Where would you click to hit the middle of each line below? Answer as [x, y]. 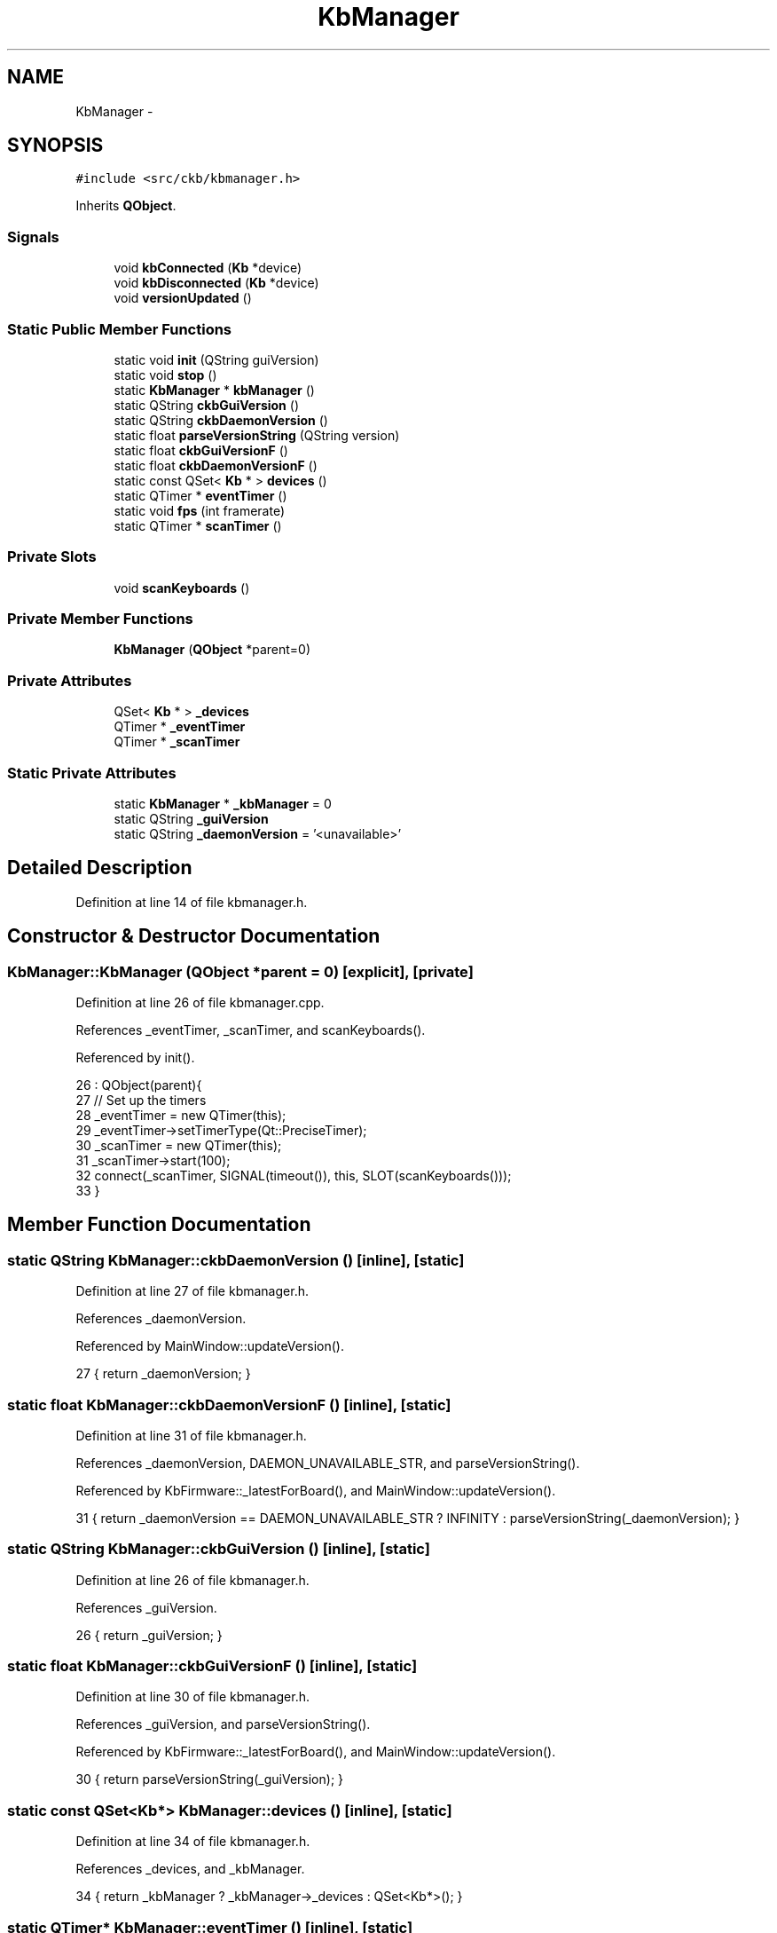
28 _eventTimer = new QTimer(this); [181, 1115]
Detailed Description [100, 868]
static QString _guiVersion [191, 818]
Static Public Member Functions [120, 329]
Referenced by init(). [135, 1057]
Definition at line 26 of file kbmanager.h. [192, 1580]
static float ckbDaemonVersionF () [216, 465]
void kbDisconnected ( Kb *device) [216, 283]
